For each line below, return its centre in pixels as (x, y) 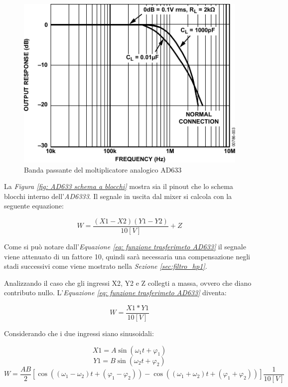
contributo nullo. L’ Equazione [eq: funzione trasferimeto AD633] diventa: (115, 292)
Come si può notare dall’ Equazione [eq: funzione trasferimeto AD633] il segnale (125, 247)
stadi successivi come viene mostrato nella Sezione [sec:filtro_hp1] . (106, 266)
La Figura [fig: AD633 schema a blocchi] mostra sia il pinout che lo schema (119, 186)
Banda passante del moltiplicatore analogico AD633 (103, 169)
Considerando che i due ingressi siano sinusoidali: (79, 333)
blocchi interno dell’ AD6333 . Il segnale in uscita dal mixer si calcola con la (118, 196)
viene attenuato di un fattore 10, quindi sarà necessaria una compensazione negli (127, 256)
